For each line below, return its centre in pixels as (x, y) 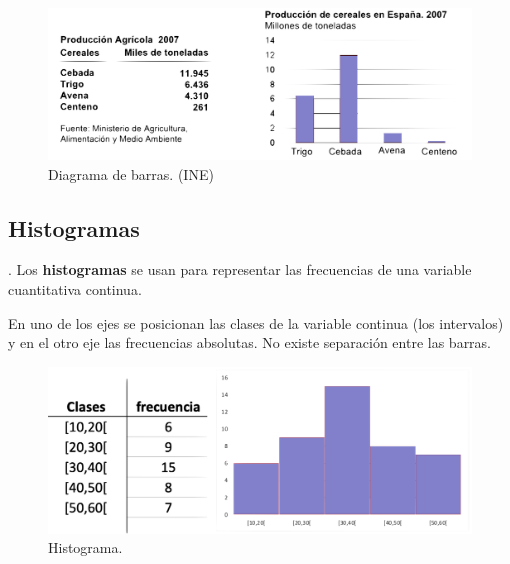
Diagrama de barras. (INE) (131, 173)
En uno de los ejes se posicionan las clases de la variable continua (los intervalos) (256, 322)
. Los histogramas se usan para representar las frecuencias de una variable (240, 269)
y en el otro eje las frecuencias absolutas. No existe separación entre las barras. (250, 342)
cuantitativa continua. (75, 288)
